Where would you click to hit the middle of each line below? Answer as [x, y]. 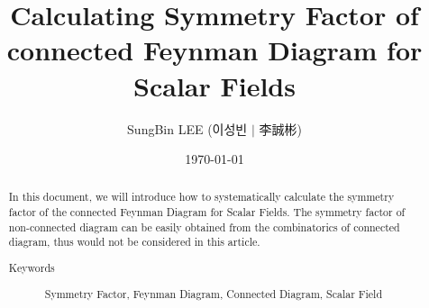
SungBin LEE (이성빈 [187, 128]
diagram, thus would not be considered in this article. [134, 242]
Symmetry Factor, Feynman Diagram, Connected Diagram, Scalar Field [214, 293]
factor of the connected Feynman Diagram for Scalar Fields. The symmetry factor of [207, 212]
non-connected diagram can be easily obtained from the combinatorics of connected [204, 226]
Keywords [32, 267]
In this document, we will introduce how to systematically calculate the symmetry [201, 197]
